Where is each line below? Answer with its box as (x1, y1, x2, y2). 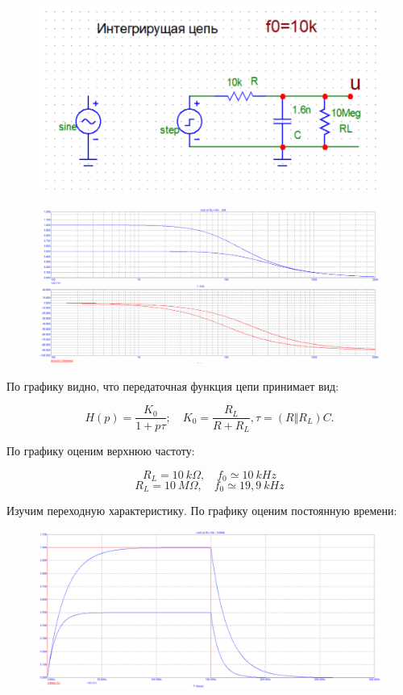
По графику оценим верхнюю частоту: (6, 442, 195, 458)
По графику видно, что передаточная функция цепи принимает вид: (6, 377, 339, 394)
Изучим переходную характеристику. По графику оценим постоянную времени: (6, 502, 397, 519)
